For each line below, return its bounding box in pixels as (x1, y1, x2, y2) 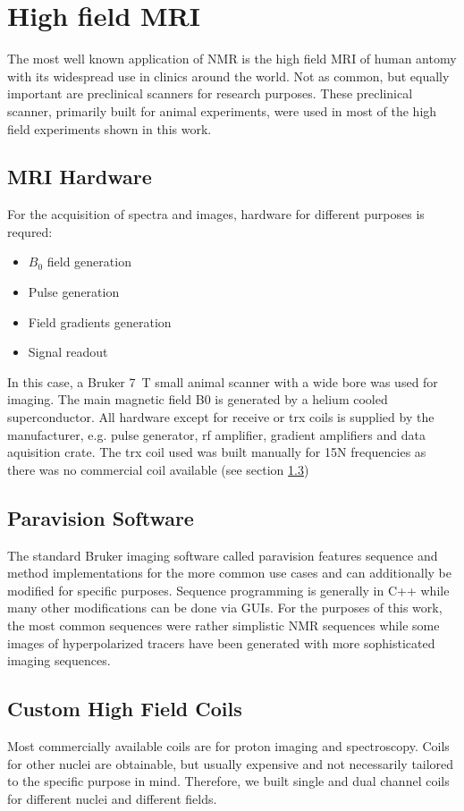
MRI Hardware (7, 163, 152, 190)
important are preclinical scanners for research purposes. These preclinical (7, 84, 413, 103)
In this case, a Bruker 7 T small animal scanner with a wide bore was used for (7, 372, 438, 391)
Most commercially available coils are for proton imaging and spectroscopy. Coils (7, 736, 450, 755)
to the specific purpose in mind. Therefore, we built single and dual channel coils (7, 772, 450, 790)
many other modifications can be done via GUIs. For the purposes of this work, (7, 598, 443, 617)
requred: (7, 222, 53, 241)
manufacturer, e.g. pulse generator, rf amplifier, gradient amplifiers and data (7, 425, 426, 444)
